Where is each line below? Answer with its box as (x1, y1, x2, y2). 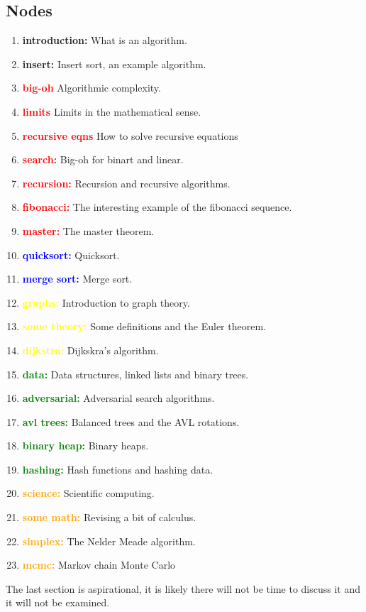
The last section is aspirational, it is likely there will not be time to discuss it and (6, 581, 360, 596)
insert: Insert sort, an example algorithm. (22, 56, 206, 71)
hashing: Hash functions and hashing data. (22, 461, 213, 476)
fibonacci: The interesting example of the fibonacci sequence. (22, 200, 292, 214)
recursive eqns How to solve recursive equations (22, 128, 238, 143)
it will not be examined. (6, 595, 110, 610)
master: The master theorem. (22, 223, 155, 238)
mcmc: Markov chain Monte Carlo (22, 557, 176, 572)
